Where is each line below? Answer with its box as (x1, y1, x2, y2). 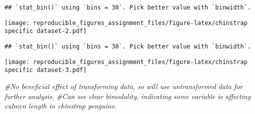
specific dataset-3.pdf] (4, 66, 87, 74)
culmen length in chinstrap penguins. (4, 100, 117, 111)
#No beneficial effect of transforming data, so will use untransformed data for (4, 80, 243, 91)
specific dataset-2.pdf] (4, 27, 87, 35)
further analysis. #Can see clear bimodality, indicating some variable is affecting (4, 90, 251, 101)
